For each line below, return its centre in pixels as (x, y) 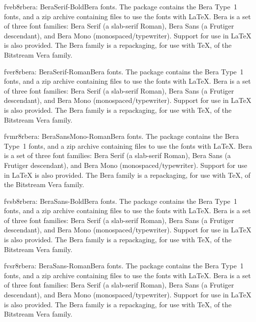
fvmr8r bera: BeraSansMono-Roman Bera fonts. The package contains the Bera (122, 136)
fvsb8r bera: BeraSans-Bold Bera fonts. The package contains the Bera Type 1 (121, 201)
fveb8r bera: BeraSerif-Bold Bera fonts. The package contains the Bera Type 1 (121, 6)
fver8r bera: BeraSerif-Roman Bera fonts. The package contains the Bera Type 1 (124, 71)
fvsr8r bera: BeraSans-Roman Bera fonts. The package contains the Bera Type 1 (124, 266)
